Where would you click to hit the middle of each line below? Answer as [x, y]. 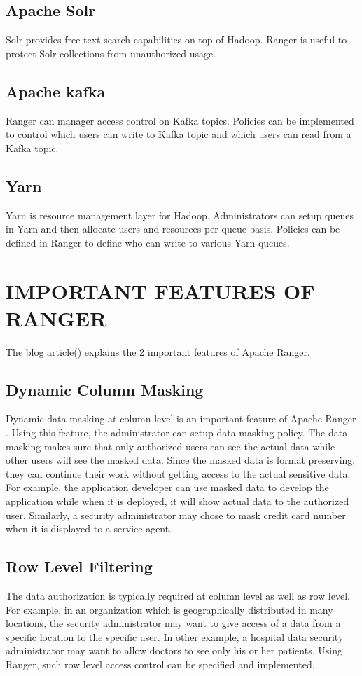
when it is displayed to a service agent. [89, 529]
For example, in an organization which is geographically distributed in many [169, 609]
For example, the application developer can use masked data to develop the [167, 487]
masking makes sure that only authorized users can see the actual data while [170, 446]
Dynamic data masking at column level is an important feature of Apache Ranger [181, 419]
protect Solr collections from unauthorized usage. [111, 53]
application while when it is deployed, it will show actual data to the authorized [177, 501]
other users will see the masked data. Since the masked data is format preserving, [181, 460]
